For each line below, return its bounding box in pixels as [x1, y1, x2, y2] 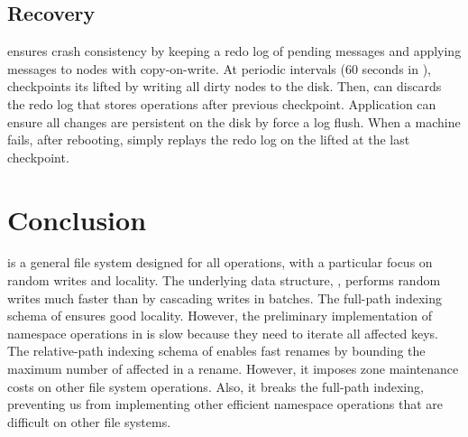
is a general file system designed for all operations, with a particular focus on [7, 253, 433, 272]
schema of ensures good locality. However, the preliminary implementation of [7, 306, 432, 325]
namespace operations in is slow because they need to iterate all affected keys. [7, 323, 439, 342]
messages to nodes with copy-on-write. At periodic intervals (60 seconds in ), [7, 59, 431, 78]
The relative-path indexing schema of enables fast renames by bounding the [7, 341, 426, 360]
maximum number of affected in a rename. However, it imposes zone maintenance [7, 359, 459, 378]
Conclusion [7, 200, 147, 237]
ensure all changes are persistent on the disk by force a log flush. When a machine [7, 112, 461, 131]
